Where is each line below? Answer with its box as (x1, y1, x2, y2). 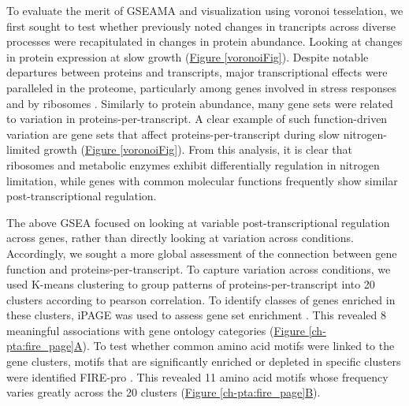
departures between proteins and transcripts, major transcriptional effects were (6, 64, 388, 80)
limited (6, 141, 40, 158)
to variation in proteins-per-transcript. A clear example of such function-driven (6, 110, 388, 127)
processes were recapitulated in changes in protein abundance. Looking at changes (6, 33, 403, 50)
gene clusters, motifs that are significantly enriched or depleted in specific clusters (6, 353, 401, 370)
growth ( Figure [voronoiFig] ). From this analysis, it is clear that (43, 141, 353, 158)
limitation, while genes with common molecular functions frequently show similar (6, 172, 398, 188)
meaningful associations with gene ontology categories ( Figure (6, 322, 305, 338)
